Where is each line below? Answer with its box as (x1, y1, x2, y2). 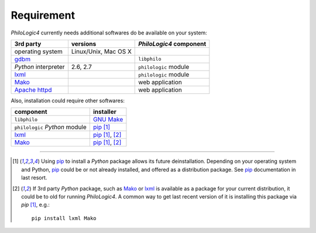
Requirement (11, 9, 75, 22)
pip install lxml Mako (31, 215, 97, 221)
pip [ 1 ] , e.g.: (21, 201, 50, 208)
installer (92, 108, 116, 116)
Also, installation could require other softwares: (11, 97, 125, 104)
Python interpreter (14, 62, 65, 71)
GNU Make (92, 116, 123, 124)
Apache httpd (14, 85, 52, 93)
